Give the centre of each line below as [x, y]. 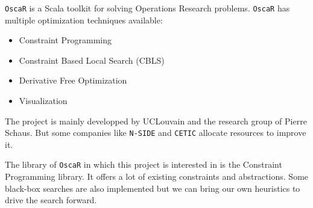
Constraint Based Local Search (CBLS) [92, 60]
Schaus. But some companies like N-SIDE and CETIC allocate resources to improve [156, 133]
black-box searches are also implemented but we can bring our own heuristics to [153, 188]
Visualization [43, 101]
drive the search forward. [51, 200]
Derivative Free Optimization [73, 80]
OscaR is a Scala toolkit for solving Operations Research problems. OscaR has [147, 8]
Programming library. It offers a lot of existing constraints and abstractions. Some [157, 176]
